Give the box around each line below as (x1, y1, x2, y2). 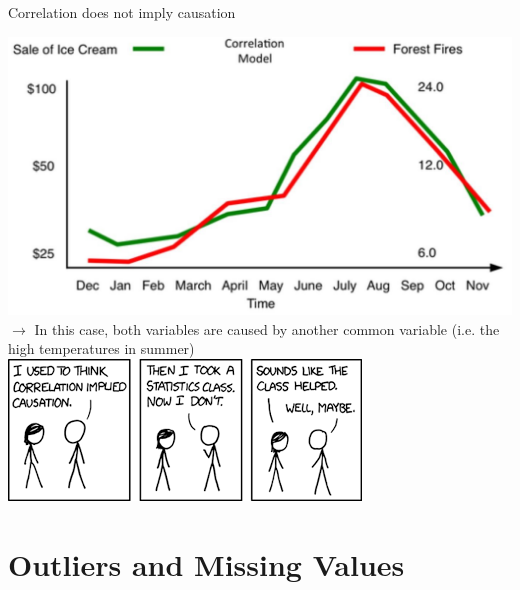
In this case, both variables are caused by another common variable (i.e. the (34, 318, 500, 339)
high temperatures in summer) (8, 338, 195, 359)
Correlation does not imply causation (8, 2, 236, 22)
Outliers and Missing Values (8, 543, 405, 584)
